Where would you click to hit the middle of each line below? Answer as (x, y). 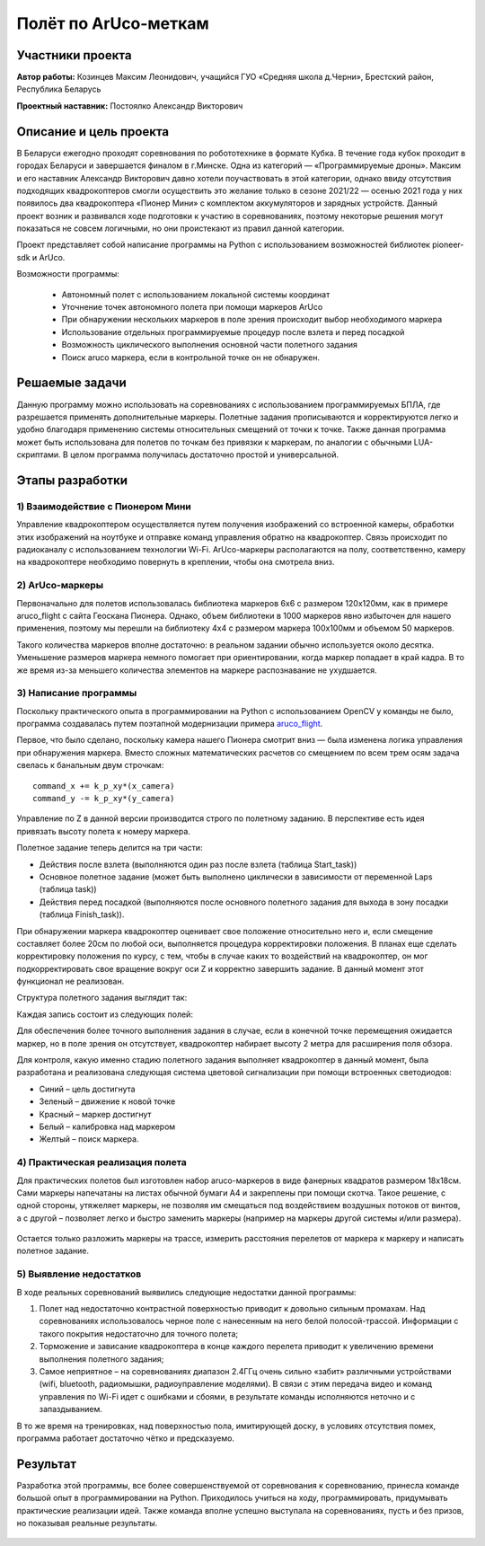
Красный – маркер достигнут (95, 1114)
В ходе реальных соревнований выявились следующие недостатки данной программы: (186, 1292)
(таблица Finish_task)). (82, 914)
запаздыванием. (71, 1409)
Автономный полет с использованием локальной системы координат (196, 294)
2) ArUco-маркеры (60, 586)
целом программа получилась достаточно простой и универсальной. (204, 455)
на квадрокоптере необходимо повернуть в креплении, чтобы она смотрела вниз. (176, 562)
